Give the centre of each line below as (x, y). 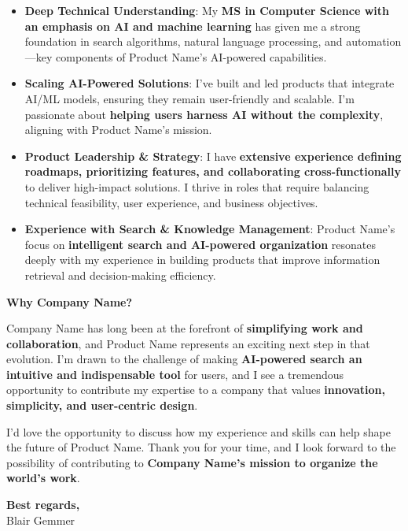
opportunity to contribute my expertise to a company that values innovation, (196, 390)
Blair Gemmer (41, 520)
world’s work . (43, 478)
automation (374, 41)
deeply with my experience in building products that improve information (202, 260)
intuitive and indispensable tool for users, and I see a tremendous (175, 374)
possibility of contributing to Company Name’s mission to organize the (192, 462)
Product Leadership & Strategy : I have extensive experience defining (213, 156)
